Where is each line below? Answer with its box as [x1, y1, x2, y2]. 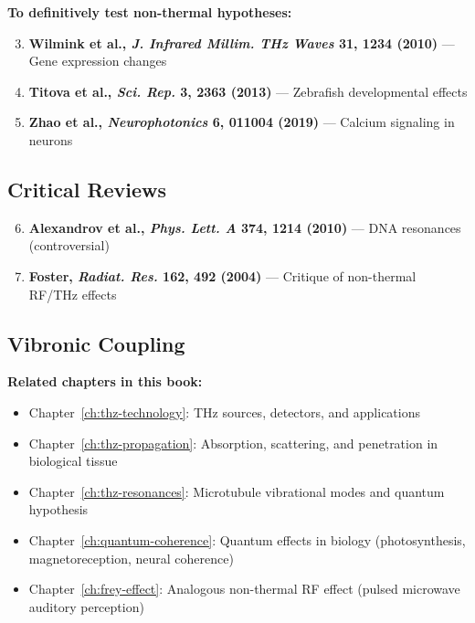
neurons [28, 130, 73, 149]
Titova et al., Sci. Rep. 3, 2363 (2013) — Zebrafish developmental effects [28, 81, 468, 100]
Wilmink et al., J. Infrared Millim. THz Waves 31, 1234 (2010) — [28, 33, 455, 52]
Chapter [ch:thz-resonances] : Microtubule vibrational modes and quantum [28, 481, 445, 501]
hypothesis [28, 500, 89, 519]
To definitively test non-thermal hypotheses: [7, 3, 292, 21]
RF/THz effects [28, 284, 117, 303]
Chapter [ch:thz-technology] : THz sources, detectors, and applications [28, 402, 421, 421]
